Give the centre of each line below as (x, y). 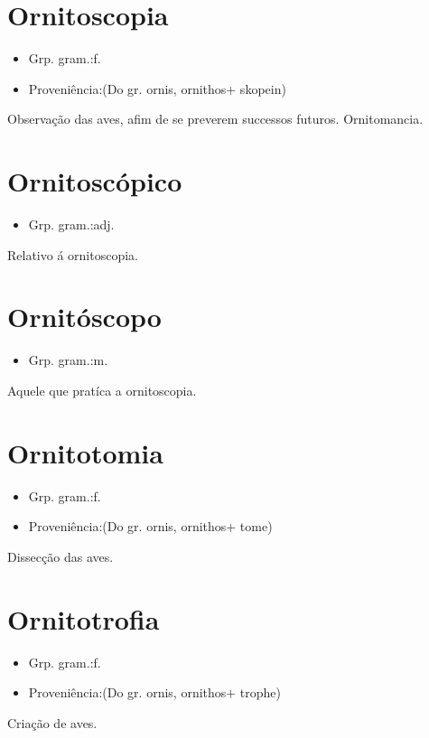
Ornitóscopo (84, 317)
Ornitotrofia (84, 618)
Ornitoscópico (95, 181)
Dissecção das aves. (61, 556)
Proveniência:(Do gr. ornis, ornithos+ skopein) (157, 88)
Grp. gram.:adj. (71, 224)
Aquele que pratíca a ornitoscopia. (102, 390)
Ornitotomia (85, 452)
